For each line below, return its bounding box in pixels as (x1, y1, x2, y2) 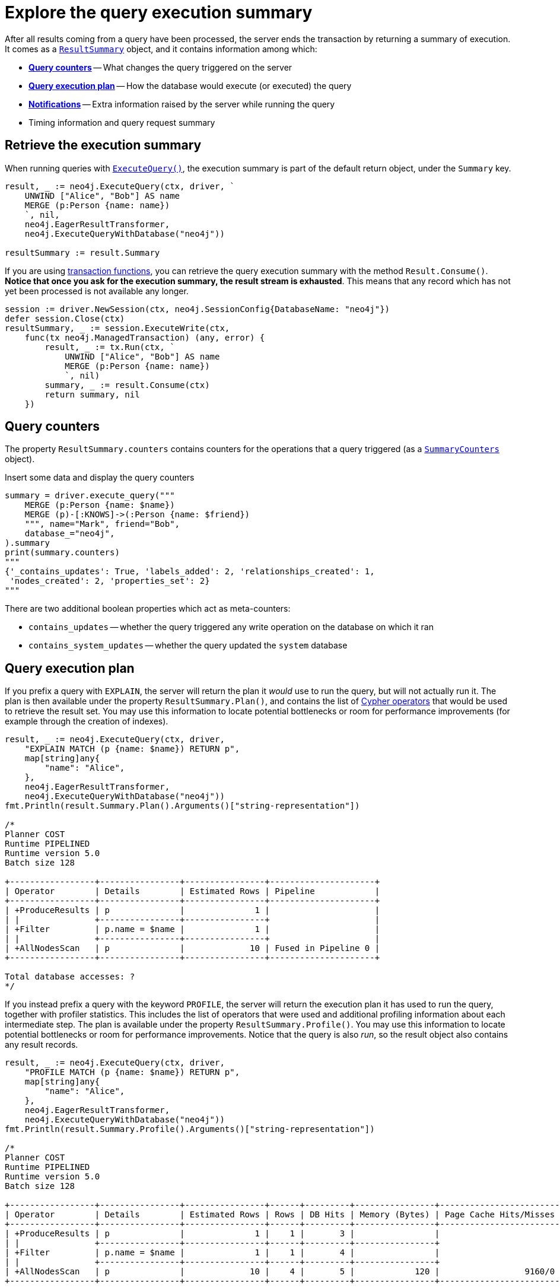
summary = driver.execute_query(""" (5, 491, 175, 501)
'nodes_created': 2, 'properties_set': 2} (9, 576, 210, 586)
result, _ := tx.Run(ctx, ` (44, 342, 175, 352)
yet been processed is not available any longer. (5, 285, 189, 296)
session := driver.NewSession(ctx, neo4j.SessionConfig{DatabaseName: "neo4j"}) (5, 304, 390, 314)
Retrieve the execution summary (5, 138, 202, 153)
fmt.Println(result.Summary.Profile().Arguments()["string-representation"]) (5, 1124, 375, 1134)
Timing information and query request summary (28, 117, 215, 128)
